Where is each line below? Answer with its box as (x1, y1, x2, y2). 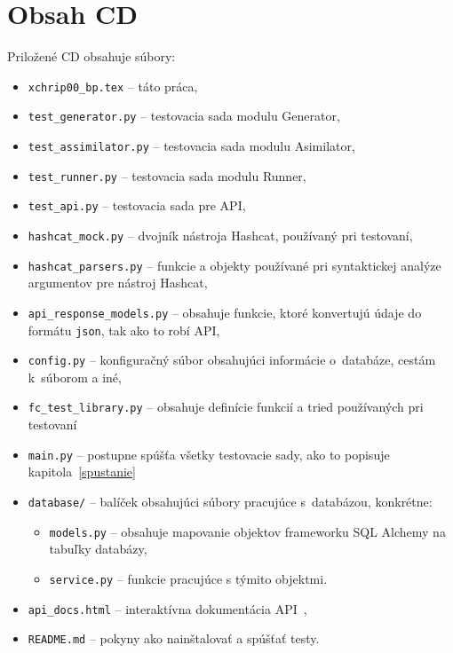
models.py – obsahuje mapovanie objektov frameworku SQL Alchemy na (49, 522, 446, 540)
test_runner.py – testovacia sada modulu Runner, (28, 166, 306, 185)
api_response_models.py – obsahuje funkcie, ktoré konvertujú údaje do (28, 303, 422, 321)
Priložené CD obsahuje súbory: (7, 47, 176, 66)
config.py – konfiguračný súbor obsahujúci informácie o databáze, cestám (28, 350, 436, 369)
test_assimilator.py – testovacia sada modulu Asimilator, (28, 137, 355, 155)
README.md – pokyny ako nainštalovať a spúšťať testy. (28, 629, 320, 648)
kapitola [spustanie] (28, 462, 136, 481)
